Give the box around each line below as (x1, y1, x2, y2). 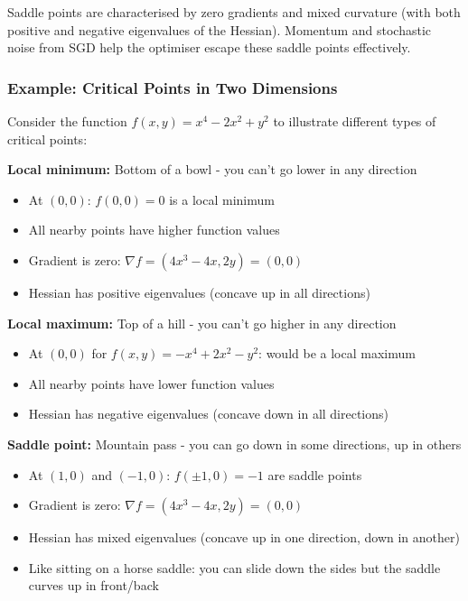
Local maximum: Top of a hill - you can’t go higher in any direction (7, 313, 397, 332)
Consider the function (7, 112, 127, 130)
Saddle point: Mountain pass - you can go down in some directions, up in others (7, 434, 462, 453)
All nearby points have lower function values (28, 374, 275, 393)
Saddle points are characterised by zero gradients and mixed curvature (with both (7, 3, 461, 21)
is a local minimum (169, 190, 275, 208)
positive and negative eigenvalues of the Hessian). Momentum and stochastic (7, 20, 432, 39)
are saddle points (267, 465, 362, 484)
